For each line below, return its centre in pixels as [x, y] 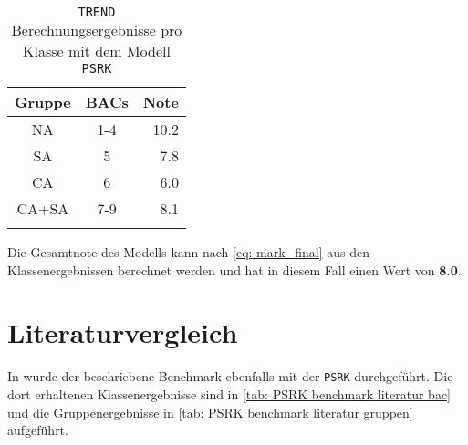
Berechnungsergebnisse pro [97, 30]
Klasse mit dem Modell [96, 51]
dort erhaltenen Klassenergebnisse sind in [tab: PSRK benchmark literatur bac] [229, 393]
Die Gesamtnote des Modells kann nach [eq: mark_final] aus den [188, 252]
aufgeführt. [38, 430]
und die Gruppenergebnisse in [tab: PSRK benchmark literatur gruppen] [210, 412]
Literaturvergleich [123, 332]
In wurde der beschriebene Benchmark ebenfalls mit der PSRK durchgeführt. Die [230, 376]
